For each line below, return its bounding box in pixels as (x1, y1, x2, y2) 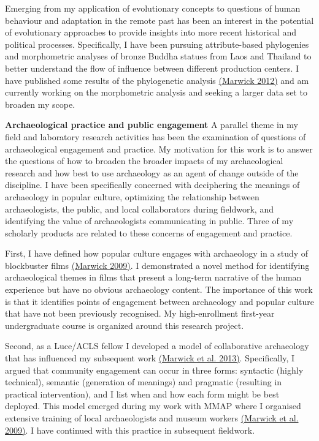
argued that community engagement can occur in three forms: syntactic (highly (5, 363, 304, 376)
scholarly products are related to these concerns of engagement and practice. (5, 226, 293, 239)
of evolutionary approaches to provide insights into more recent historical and (5, 26, 297, 39)
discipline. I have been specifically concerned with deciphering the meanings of (5, 178, 300, 191)
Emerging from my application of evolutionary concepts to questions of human (5, 2, 301, 14)
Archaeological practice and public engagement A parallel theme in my (5, 118, 298, 131)
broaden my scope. (5, 97, 75, 110)
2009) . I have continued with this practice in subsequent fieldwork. (5, 423, 255, 436)
